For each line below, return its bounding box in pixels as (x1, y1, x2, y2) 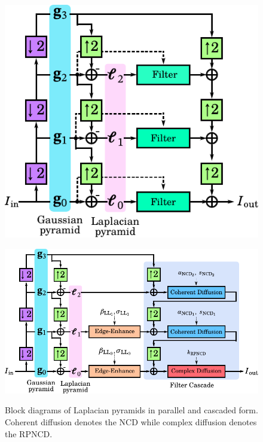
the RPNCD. (5, 427, 53, 440)
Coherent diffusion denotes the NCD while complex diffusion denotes (5, 416, 257, 428)
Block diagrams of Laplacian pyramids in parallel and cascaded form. (5, 404, 258, 416)
